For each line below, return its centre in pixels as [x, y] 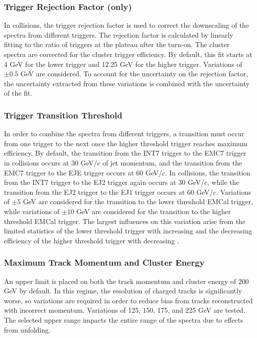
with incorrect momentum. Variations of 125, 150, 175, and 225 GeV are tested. [125, 310]
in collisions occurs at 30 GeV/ [51, 162]
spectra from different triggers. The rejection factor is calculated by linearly [119, 34]
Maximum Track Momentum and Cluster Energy [104, 262]
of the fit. [18, 93]
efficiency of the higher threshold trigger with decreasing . [92, 240]
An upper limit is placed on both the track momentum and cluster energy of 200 [127, 281]
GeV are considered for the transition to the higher [154, 211]
